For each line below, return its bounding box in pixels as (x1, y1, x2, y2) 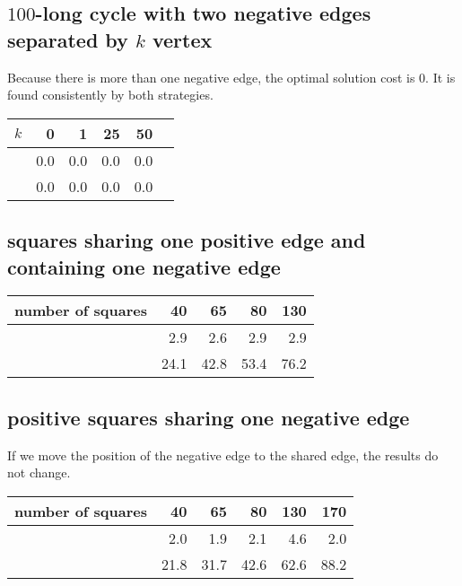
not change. (7, 463, 71, 482)
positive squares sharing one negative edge (7, 403, 410, 431)
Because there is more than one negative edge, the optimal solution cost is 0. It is (7, 67, 456, 86)
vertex (152, 25, 213, 53)
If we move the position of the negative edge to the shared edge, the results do (7, 445, 439, 464)
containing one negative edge (7, 252, 281, 280)
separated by (7, 25, 128, 53)
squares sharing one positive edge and (7, 226, 366, 254)
